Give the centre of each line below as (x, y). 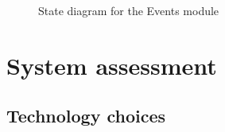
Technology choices (86, 116)
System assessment (112, 65)
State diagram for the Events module (129, 10)
